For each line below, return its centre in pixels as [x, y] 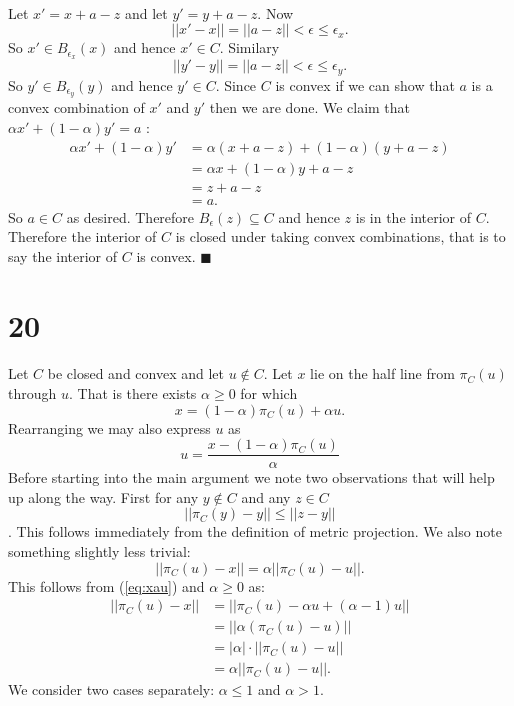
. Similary [249, 47]
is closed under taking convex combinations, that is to [340, 236]
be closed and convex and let [135, 373]
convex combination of [76, 107]
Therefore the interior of [82, 236]
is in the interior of [413, 216]
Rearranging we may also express [109, 427]
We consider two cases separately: [111, 689]
